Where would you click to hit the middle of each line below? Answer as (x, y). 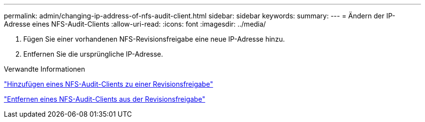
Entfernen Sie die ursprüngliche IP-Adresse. (93, 54)
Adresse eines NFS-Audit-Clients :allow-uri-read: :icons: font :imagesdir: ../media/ (135, 24)
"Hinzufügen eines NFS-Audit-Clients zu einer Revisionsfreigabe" (109, 84)
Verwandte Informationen (45, 69)
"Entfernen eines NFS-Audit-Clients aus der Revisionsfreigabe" (105, 99)
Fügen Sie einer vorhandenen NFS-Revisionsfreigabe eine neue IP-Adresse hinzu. (154, 39)
